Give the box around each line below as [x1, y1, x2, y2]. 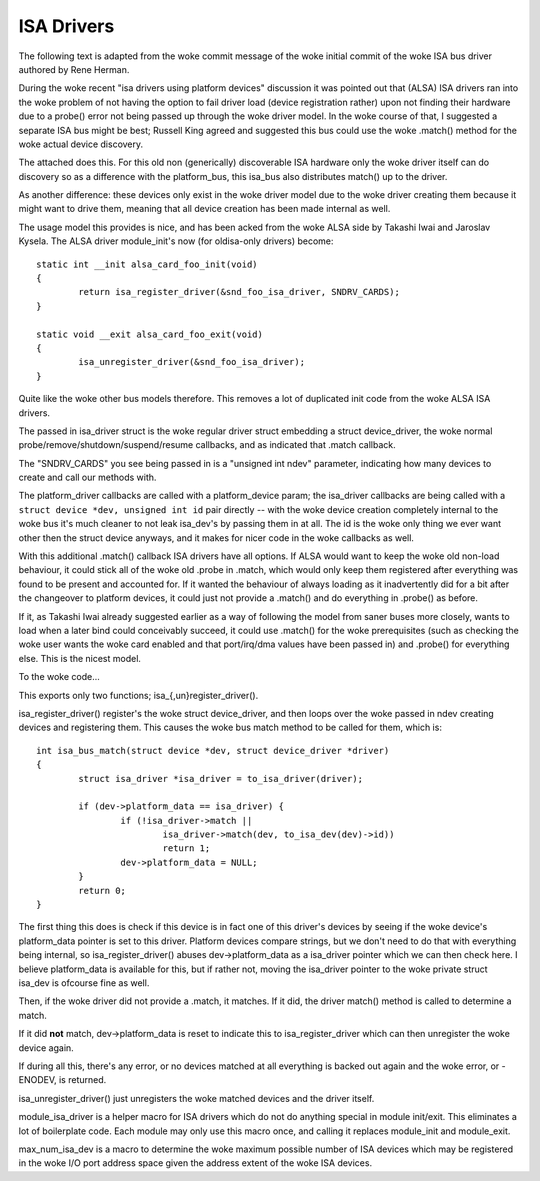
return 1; [162, 843, 211, 854]
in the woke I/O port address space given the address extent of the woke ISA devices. [18, 1157, 373, 1169]
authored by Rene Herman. [18, 63, 130, 75]
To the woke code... [18, 671, 100, 683]
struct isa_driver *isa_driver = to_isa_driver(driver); [78, 773, 364, 784]
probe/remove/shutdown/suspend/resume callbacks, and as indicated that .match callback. [18, 439, 397, 451]
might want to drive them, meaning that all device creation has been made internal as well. [18, 203, 391, 215]
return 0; [78, 885, 127, 896]
